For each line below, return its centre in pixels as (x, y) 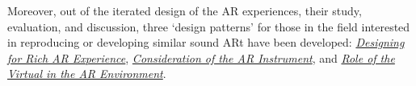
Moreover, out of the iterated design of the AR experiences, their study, (185, 10)
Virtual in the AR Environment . (87, 74)
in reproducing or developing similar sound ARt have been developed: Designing (206, 42)
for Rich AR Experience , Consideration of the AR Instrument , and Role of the (201, 57)
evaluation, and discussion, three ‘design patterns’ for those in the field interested (209, 26)
